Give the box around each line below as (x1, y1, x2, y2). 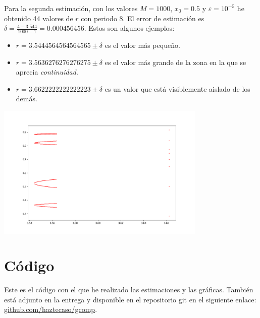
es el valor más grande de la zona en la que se (105, 56, 246, 67)
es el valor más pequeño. (105, 40, 180, 50)
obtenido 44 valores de (4, 13, 73, 23)
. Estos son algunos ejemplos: (84, 23, 175, 33)
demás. (16, 93, 37, 104)
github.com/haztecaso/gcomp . (4, 304, 97, 314)
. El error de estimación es (123, 13, 204, 23)
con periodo (81, 13, 117, 23)
